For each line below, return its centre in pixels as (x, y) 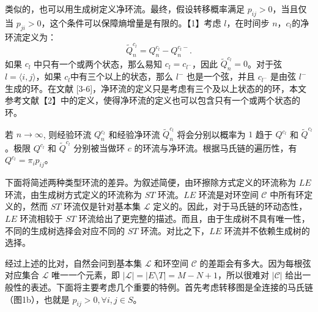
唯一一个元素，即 (86, 275)
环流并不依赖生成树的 (267, 230)
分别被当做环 (99, 147)
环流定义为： (31, 36)
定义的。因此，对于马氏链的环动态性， (230, 206)
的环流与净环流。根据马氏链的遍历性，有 (216, 147)
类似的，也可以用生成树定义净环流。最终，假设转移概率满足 (125, 9)
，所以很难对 (244, 275)
